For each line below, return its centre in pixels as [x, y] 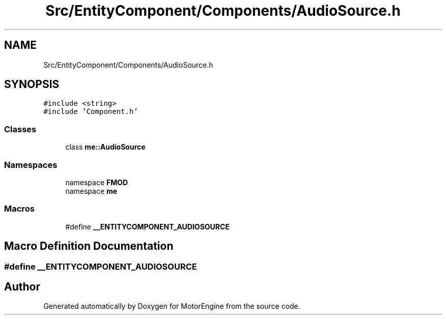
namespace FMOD [97, 182]
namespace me [91, 191]
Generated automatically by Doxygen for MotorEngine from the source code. [172, 306]
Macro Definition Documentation [89, 246]
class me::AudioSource [105, 147]
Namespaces [31, 165]
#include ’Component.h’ [91, 112]
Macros [19, 209]
